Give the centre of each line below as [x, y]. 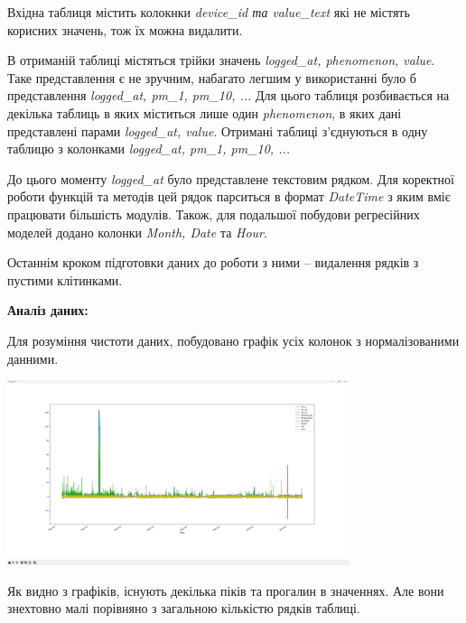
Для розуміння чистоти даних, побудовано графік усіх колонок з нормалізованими [233, 340]
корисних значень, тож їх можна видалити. [125, 29]
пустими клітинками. [65, 279]
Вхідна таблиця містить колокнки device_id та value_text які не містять [209, 12]
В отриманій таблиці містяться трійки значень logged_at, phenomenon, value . [221, 60]
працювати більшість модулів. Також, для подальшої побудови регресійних [214, 214]
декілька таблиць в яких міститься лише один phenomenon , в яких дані [205, 112]
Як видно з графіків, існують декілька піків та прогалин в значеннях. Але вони [226, 590]
